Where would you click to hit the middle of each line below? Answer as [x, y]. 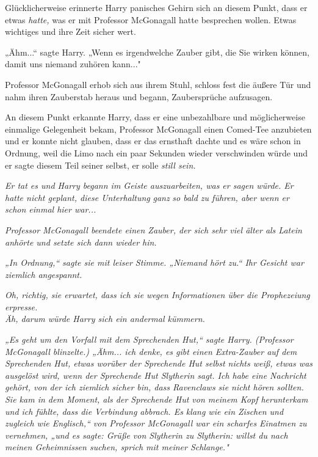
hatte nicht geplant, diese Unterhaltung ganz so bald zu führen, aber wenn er [147, 197]
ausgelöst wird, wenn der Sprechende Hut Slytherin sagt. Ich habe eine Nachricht [156, 375]
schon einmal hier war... [51, 209]
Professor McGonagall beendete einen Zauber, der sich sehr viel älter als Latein [154, 229]
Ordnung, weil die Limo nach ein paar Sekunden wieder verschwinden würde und [156, 152]
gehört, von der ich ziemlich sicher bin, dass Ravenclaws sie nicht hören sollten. [154, 387]
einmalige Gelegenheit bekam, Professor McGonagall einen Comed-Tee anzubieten [158, 129]
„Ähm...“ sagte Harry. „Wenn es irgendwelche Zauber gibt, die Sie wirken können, [157, 52]
